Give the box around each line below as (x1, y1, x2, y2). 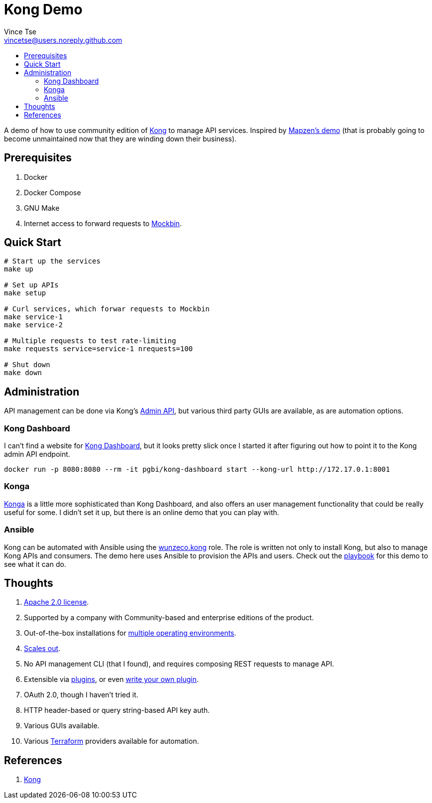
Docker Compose (24, 188, 81, 197)
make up (4, 265, 34, 273)
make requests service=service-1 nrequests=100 (4, 345, 193, 353)
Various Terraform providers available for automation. (24, 737, 199, 746)
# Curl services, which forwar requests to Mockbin (4, 305, 210, 313)
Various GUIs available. (24, 721, 100, 730)
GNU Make (24, 203, 60, 212)
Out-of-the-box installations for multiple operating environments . (24, 629, 236, 638)
